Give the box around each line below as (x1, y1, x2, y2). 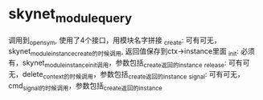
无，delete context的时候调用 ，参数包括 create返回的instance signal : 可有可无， (8, 69, 245, 81)
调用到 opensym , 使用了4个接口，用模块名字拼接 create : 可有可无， (8, 35, 221, 46)
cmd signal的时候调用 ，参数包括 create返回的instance (8, 81, 162, 92)
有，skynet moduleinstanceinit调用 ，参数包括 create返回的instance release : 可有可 (8, 58, 250, 69)
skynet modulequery (8, 5, 133, 26)
